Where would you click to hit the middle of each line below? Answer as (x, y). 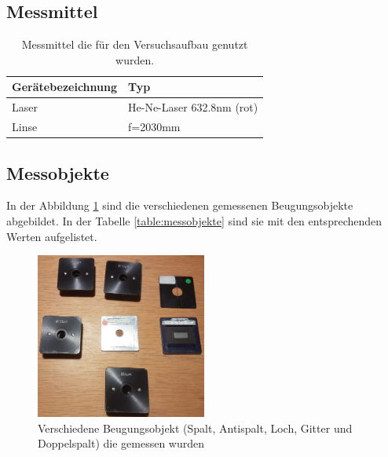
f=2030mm (154, 127)
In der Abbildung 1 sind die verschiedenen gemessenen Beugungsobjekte (180, 205)
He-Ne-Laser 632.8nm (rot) (193, 107)
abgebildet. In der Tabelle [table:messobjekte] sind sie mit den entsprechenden (194, 220)
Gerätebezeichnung (64, 87)
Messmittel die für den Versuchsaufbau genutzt (135, 44)
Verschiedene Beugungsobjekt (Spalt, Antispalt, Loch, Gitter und (195, 428)
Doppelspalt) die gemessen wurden (121, 443)
